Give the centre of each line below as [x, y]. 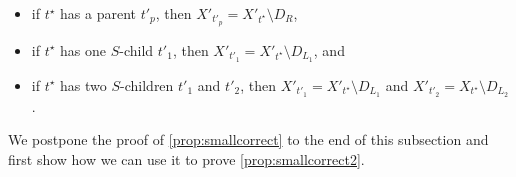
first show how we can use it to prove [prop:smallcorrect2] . [186, 158]
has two [83, 84]
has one [83, 49]
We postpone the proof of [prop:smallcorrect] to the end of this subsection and [248, 139]
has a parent [98, 13]
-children [147, 84]
